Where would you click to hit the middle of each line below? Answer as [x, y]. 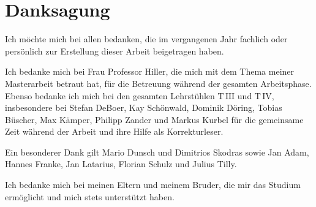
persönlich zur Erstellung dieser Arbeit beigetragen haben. [115, 51]
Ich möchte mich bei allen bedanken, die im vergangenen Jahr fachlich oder [146, 39]
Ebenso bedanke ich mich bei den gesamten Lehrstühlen [110, 95]
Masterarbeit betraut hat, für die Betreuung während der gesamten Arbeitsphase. [158, 83]
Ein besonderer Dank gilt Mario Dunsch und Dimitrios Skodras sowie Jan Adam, [157, 152]
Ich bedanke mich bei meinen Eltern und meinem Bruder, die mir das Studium [153, 185]
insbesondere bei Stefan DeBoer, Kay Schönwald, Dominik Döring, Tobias [144, 107]
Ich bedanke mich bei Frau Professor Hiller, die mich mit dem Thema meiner [150, 71]
